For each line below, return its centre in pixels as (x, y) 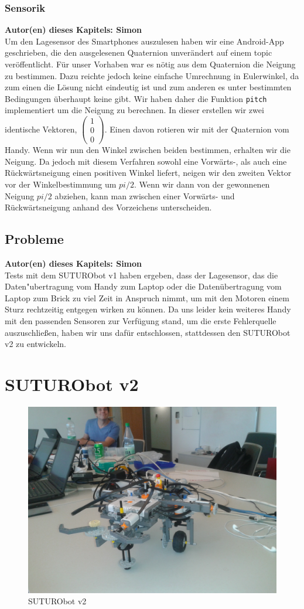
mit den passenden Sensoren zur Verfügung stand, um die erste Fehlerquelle (141, 320)
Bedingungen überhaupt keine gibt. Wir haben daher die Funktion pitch (136, 98)
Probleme (34, 239)
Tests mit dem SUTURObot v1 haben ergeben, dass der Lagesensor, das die (141, 275)
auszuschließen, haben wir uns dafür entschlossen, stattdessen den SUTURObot (148, 332)
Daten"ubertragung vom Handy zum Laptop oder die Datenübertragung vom (143, 286)
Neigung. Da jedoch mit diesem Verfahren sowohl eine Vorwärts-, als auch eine (146, 161)
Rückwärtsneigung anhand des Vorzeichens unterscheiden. (108, 207)
